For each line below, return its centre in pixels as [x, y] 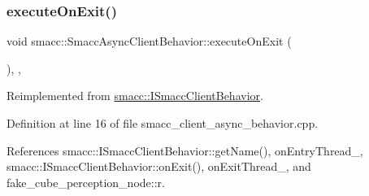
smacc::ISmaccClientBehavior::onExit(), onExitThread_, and [159, 166]
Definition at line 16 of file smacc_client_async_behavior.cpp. [163, 123]
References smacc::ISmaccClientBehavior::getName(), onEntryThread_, [185, 150]
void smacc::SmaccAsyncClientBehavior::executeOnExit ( [149, 41]
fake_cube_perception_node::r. [86, 182]
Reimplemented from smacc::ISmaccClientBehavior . [135, 96]
